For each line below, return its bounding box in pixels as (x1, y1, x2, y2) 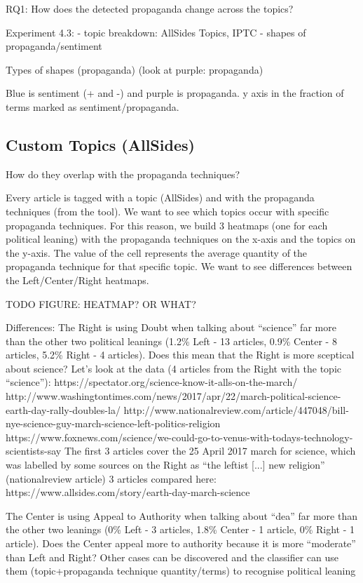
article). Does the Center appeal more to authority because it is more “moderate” (6, 536, 356, 551)
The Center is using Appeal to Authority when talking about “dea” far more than (6, 508, 357, 523)
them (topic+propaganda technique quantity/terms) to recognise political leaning (6, 563, 356, 578)
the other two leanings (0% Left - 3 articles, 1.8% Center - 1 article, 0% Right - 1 (6, 522, 355, 537)
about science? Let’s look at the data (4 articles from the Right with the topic (6, 361, 341, 375)
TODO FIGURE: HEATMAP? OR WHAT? (6, 296, 196, 311)
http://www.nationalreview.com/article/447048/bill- (123, 402, 349, 417)
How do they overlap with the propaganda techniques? (6, 166, 240, 181)
